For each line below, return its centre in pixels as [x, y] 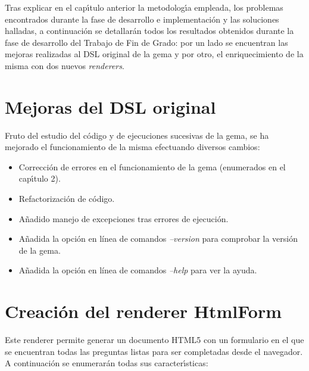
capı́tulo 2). [40, 178]
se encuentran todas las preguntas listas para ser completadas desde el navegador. [154, 351]
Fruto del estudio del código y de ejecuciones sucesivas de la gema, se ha [137, 135]
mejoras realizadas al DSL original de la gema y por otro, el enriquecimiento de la [154, 54]
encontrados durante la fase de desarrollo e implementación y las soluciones [142, 19]
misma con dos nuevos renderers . [65, 65]
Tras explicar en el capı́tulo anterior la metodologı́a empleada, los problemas [144, 7]
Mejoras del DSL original [110, 106]
